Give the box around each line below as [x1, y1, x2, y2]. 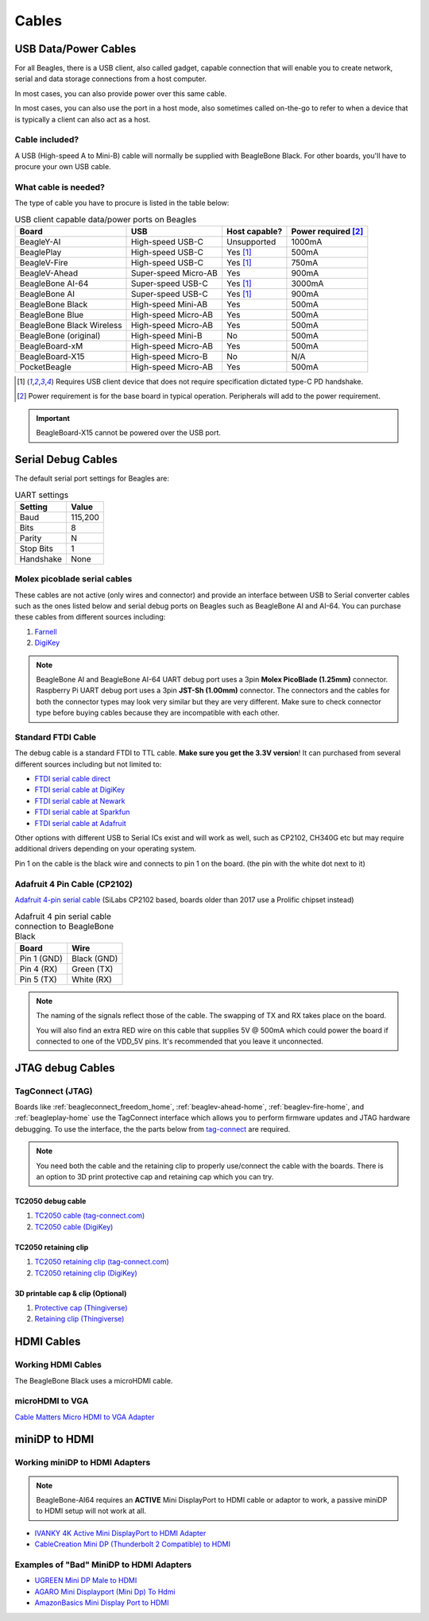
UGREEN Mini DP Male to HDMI [34, 1576, 137, 1585]
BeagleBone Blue [19, 310, 84, 321]
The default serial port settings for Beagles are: [14, 473, 170, 484]
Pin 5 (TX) [19, 974, 57, 985]
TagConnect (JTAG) [14, 1085, 93, 1096]
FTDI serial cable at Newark [34, 796, 126, 805]
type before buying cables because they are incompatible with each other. [36, 708, 280, 718]
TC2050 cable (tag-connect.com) [34, 1211, 145, 1221]
